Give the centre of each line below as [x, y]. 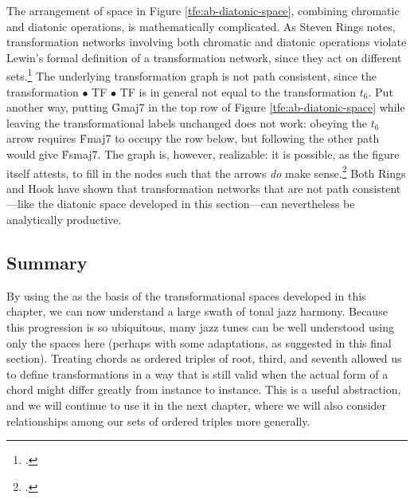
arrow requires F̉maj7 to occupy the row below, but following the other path [193, 138]
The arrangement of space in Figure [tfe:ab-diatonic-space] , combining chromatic [203, 10]
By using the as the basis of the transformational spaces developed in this [186, 295]
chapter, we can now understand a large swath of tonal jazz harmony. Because [197, 311]
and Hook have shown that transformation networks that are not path [178, 188]
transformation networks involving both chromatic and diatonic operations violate [207, 42]
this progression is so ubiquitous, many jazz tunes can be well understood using [200, 327]
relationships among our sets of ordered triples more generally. [158, 420]
